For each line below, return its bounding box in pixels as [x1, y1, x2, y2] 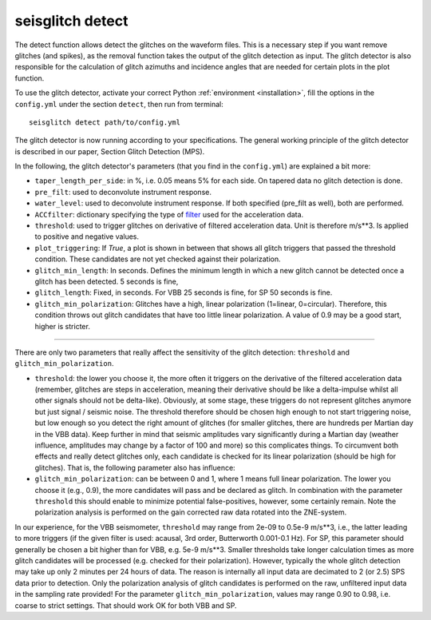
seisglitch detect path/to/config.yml [29, 117, 181, 127]
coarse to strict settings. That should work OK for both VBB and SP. [14, 600, 237, 610]
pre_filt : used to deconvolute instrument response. [34, 187, 212, 197]
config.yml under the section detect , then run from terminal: [14, 99, 223, 109]
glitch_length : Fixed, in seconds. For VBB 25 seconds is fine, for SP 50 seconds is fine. [34, 288, 333, 297]
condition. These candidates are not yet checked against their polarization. [34, 254, 281, 264]
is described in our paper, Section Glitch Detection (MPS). [14, 146, 205, 156]
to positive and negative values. [34, 232, 140, 241]
